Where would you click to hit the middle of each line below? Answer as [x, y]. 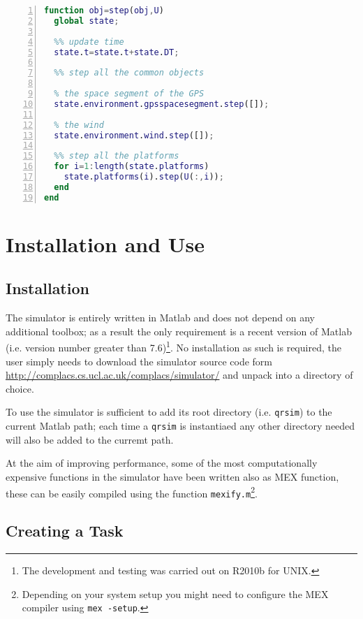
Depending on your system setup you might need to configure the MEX [175, 593]
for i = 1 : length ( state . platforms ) [132, 167]
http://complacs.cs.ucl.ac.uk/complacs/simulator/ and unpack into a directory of [179, 375]
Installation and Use [105, 243]
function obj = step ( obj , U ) [104, 10]
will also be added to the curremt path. [90, 439]
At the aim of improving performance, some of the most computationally [162, 463]
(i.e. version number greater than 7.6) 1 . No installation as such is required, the [173, 347]
